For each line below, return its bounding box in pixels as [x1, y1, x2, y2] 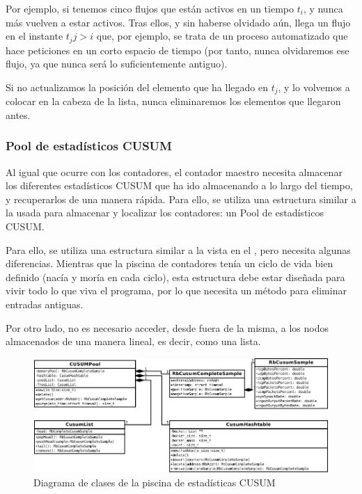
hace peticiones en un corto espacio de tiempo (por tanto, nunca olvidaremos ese [6, 42, 349, 57]
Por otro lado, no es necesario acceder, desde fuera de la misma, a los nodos [6, 320, 329, 335]
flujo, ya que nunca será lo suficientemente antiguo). [6, 56, 228, 71]
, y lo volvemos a [278, 79, 350, 94]
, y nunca [303, 1, 343, 15]
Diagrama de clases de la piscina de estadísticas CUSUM [33, 475, 276, 489]
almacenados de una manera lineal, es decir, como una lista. [6, 334, 261, 349]
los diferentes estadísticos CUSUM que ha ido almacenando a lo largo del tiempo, [6, 178, 353, 193]
